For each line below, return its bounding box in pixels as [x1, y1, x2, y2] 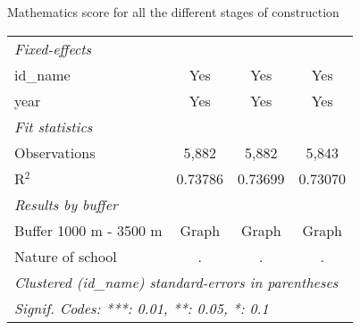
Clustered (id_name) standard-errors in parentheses [14, 271, 339, 292]
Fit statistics [14, 115, 93, 137]
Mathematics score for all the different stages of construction [7, 3, 339, 21]
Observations [14, 141, 96, 163]
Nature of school [14, 245, 117, 267]
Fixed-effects [14, 38, 92, 59]
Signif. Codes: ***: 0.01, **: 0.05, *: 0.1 [14, 297, 269, 318]
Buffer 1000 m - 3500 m [14, 219, 163, 241]
